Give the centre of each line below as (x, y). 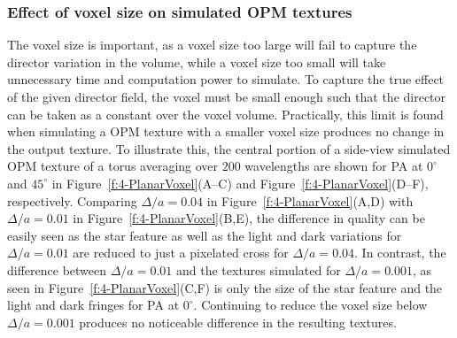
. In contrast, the (400, 253)
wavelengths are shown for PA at (334, 166)
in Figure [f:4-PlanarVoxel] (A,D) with (310, 200)
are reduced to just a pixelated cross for (181, 253)
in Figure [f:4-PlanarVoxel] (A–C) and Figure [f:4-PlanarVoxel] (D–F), (240, 183)
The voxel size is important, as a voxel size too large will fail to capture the (212, 45)
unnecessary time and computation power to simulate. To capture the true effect (226, 79)
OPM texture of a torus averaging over (113, 166)
